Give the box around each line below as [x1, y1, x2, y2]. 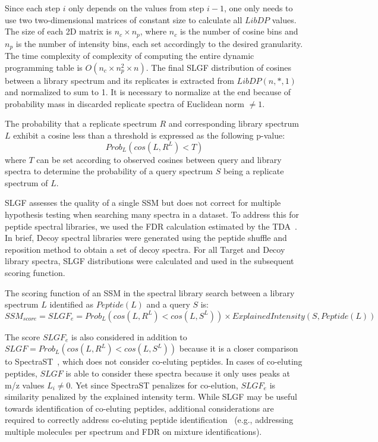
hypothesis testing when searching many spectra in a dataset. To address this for [5, 208, 300, 221]
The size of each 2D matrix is [5, 25, 112, 37]
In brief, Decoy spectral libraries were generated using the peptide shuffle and [5, 231, 287, 244]
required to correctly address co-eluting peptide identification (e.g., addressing [5, 413, 294, 426]
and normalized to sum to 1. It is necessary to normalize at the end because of [5, 86, 291, 98]
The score [5, 330, 40, 343]
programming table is [5, 61, 83, 73]
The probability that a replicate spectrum [5, 117, 157, 130]
